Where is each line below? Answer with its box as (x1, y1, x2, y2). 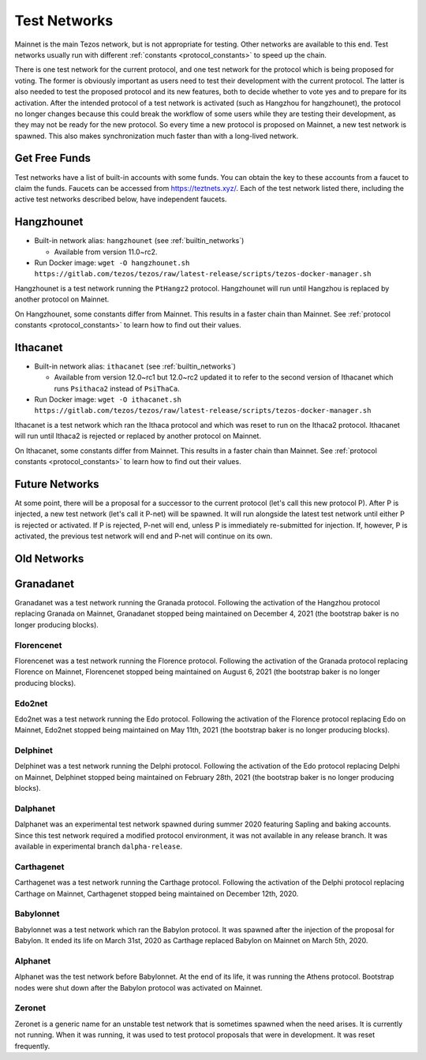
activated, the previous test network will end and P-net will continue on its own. (14, 531, 273, 541)
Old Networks (14, 552, 84, 565)
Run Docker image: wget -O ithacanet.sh (34, 395, 181, 404)
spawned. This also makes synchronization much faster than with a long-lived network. (14, 131, 299, 140)
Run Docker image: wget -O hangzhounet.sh (34, 258, 190, 268)
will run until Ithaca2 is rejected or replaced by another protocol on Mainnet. (14, 431, 262, 441)
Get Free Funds (14, 152, 91, 165)
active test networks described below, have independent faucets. (14, 194, 227, 204)
